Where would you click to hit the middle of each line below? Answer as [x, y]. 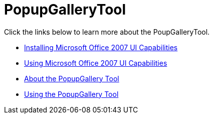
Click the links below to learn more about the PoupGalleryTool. [107, 32]
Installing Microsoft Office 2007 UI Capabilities [101, 47]
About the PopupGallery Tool [72, 78]
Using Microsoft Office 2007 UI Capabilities [96, 63]
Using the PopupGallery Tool [71, 94]
